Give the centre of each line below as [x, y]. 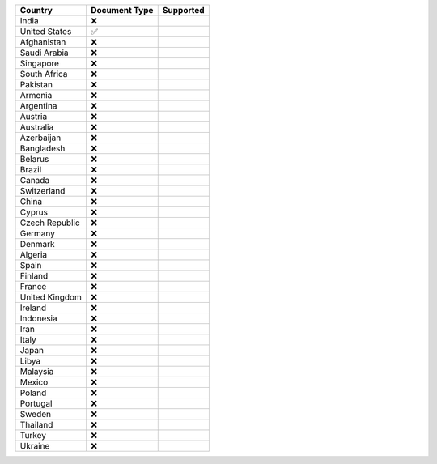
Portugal [36, 403]
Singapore [40, 63]
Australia [37, 127]
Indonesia [38, 318]
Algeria [34, 255]
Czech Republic [50, 223]
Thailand [36, 425]
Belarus [34, 159]
